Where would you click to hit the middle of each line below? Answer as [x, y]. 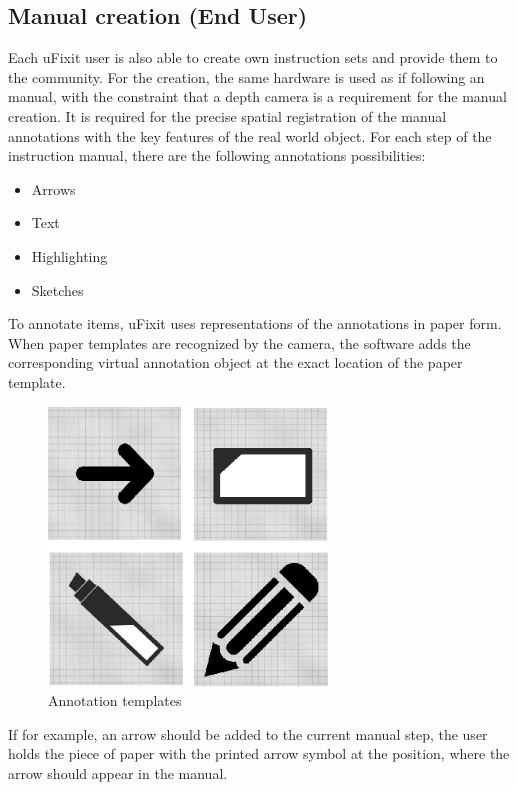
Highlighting [69, 255]
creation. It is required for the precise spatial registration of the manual [227, 115]
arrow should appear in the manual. [118, 772]
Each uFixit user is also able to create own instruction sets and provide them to [253, 57]
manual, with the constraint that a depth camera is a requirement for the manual [257, 96]
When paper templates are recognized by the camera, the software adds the [239, 342]
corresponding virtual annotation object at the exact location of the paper [235, 362]
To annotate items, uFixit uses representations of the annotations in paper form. [255, 323]
